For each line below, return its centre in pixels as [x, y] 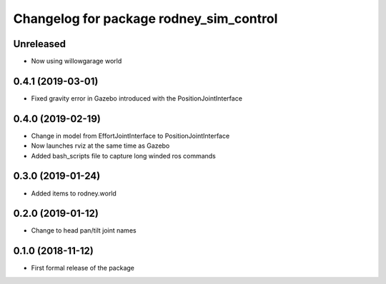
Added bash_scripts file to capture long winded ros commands [123, 156]
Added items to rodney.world [74, 193]
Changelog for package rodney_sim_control [145, 19]
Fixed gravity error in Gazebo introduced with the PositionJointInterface [137, 98]
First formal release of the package [83, 268]
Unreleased [40, 44]
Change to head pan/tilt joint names [84, 230]
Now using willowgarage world [76, 61]
